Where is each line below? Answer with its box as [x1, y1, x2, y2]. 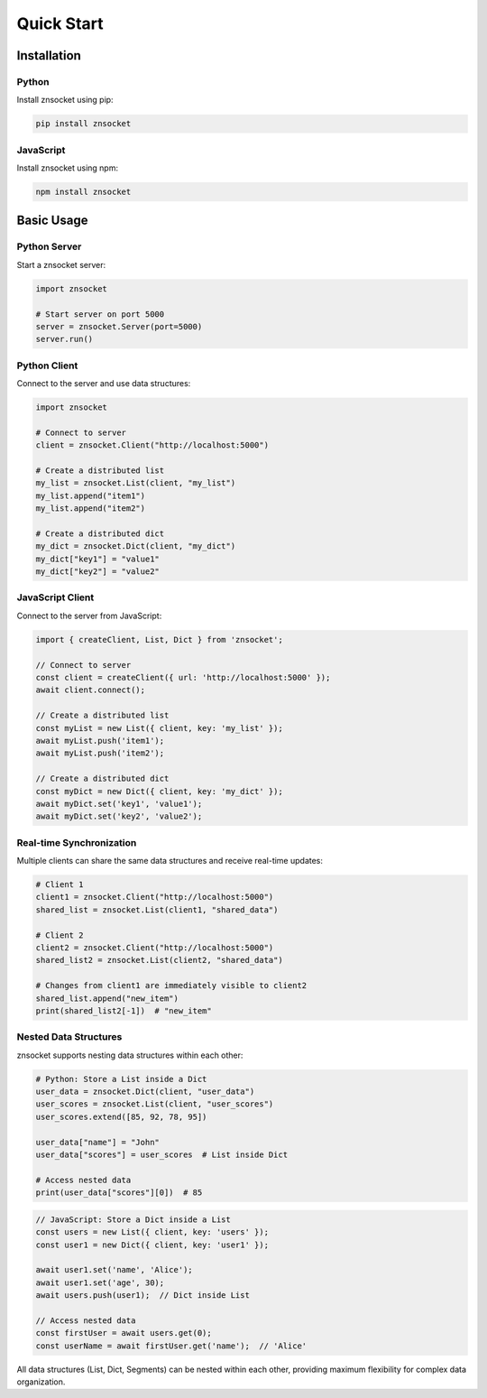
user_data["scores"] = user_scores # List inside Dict [35, 1149, 289, 1160]
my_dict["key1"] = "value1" [35, 553, 160, 564]
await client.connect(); [35, 685, 146, 695]
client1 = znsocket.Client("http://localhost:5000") [35, 892, 274, 903]
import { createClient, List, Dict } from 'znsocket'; [35, 634, 283, 644]
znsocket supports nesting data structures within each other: [16, 1050, 243, 1060]
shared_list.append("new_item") [35, 993, 179, 1004]
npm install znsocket [35, 187, 132, 198]
